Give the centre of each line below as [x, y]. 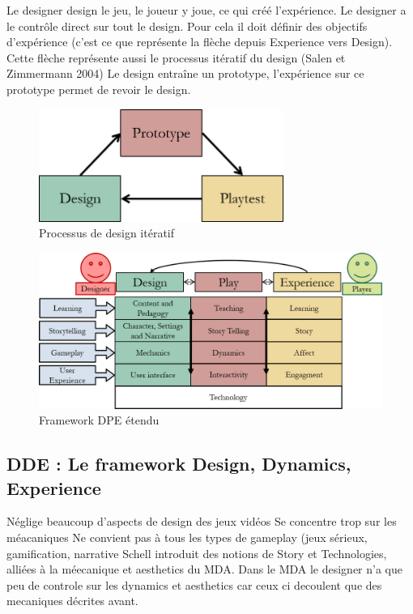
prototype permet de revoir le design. [99, 89]
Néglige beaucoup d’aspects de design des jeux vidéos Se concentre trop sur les [202, 521]
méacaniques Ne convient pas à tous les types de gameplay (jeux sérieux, [187, 537]
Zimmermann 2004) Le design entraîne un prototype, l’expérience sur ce [185, 73]
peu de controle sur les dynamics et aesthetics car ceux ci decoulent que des [194, 584]
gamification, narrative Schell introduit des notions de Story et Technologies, [197, 553]
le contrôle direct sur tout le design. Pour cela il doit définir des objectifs [187, 26]
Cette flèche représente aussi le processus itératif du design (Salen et [176, 57]
